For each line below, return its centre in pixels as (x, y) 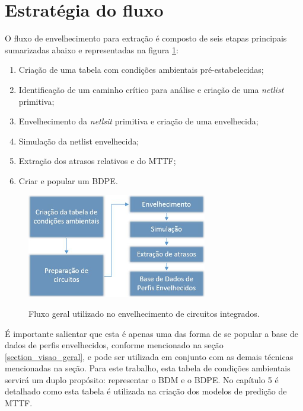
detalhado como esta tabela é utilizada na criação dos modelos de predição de (146, 391)
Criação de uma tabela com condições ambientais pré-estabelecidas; (141, 70)
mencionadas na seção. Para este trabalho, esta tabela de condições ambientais (148, 368)
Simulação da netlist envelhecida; (79, 141)
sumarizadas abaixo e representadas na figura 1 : (92, 49)
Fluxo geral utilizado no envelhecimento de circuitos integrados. (144, 313)
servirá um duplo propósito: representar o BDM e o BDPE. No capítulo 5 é (142, 379)
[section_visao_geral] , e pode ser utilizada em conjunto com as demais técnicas (149, 356)
